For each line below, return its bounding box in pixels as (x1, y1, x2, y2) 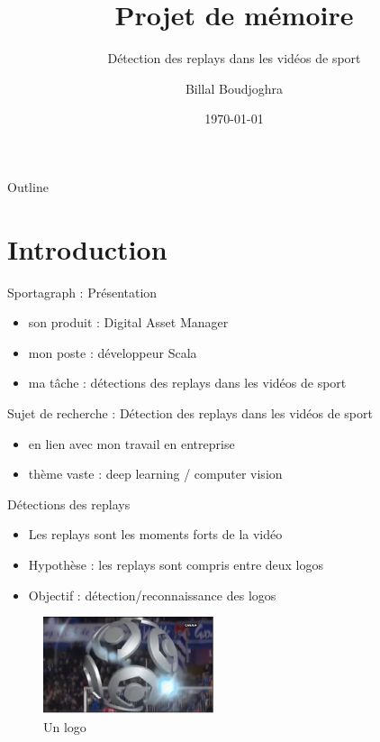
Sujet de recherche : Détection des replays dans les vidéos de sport (7, 404, 373, 422)
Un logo (43, 717, 86, 736)
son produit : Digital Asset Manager (28, 313, 229, 332)
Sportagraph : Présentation (7, 282, 158, 301)
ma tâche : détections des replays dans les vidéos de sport (28, 373, 347, 392)
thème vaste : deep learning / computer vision (28, 464, 283, 483)
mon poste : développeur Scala (28, 343, 197, 362)
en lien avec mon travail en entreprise (28, 434, 235, 453)
